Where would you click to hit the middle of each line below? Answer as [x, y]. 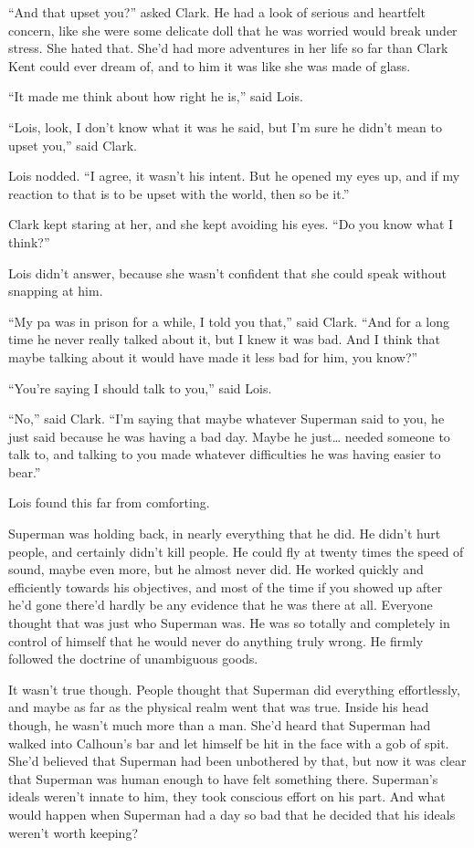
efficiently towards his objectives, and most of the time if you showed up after [226, 586]
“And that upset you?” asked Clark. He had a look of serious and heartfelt [217, 12]
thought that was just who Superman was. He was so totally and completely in [229, 623]
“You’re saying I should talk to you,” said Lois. [140, 387]
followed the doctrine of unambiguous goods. [133, 659]
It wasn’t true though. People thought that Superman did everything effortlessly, [234, 689]
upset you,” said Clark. [73, 145]
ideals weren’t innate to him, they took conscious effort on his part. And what [227, 796]
